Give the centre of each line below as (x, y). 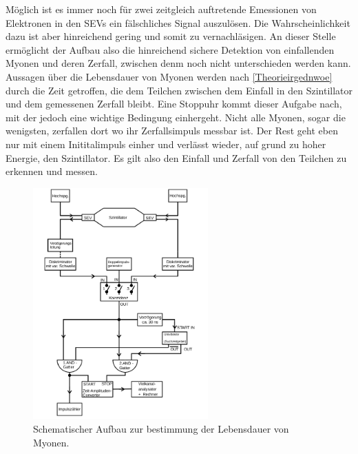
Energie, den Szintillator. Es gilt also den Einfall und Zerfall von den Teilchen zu (176, 157)
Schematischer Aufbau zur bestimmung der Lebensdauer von (161, 428)
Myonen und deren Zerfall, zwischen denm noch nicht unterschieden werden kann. (178, 63)
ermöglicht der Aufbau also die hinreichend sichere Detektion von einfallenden (170, 49)
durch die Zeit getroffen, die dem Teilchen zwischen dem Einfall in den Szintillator (179, 90)
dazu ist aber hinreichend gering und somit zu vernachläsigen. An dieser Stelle (171, 36)
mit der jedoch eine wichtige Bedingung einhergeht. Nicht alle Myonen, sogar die (176, 117)
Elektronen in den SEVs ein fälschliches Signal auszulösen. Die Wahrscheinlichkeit (178, 22)
